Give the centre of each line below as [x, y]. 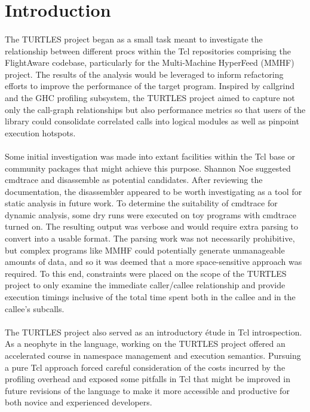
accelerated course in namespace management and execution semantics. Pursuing [153, 355]
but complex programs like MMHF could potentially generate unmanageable [145, 250]
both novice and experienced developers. [79, 402]
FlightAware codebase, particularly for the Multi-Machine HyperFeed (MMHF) [150, 62]
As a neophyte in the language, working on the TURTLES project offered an [145, 344]
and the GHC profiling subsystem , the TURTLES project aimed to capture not [150, 97]
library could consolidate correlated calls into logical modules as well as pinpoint [152, 121]
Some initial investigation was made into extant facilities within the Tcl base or [150, 156]
